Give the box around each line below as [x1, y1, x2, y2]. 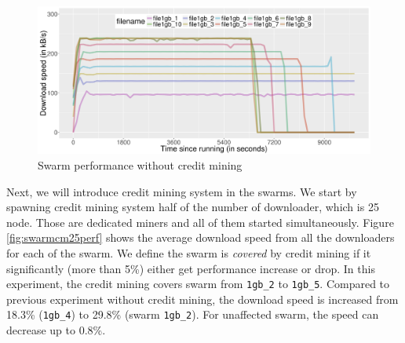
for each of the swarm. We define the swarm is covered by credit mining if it [6, 244, 371, 261]
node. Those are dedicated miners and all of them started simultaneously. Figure [6, 213, 394, 230]
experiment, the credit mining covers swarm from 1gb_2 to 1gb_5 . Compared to [6, 275, 390, 292]
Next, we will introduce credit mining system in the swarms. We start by [6, 183, 357, 199]
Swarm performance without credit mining [38, 156, 243, 173]
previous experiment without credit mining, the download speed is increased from [6, 290, 399, 307]
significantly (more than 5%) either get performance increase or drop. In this [6, 260, 375, 276]
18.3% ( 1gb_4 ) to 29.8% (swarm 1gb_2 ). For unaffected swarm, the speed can [6, 306, 379, 323]
